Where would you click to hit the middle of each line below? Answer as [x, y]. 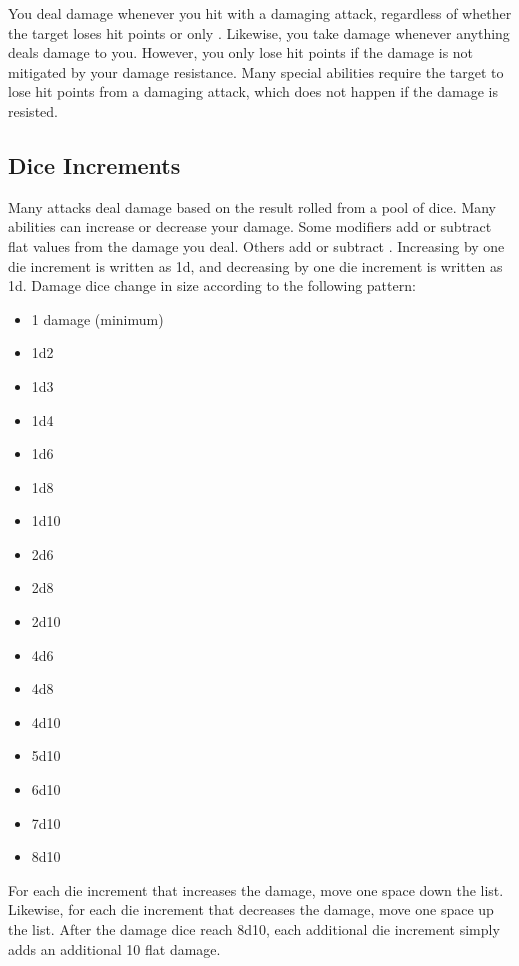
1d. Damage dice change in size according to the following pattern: [212, 285]
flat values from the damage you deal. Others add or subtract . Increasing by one [256, 245]
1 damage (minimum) [97, 318]
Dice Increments [94, 164]
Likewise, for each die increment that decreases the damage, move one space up [251, 909]
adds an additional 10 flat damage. [114, 948]
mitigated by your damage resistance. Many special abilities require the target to [256, 71]
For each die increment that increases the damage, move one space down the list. [256, 889]
